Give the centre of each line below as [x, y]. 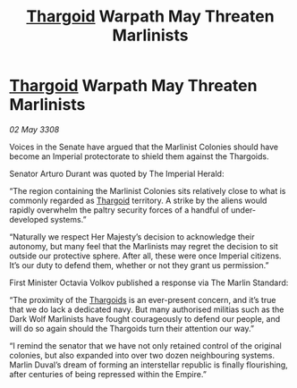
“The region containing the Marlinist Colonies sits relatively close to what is [148, 190]
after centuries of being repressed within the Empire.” [108, 374]
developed [29, 219]
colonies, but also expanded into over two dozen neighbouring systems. [142, 355]
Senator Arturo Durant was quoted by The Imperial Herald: [117, 173]
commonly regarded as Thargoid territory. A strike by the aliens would [138, 200]
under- [244, 210]
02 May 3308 [34, 129]
